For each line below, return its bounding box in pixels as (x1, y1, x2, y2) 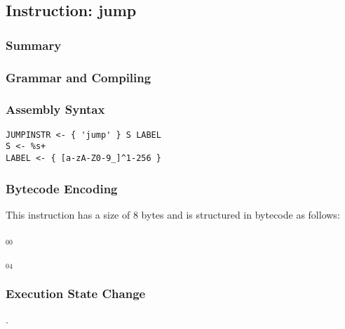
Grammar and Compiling (6, 68, 151, 86)
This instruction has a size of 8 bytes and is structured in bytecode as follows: (6, 207, 340, 221)
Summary (6, 36, 62, 53)
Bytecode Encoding (6, 179, 118, 197)
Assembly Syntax (6, 101, 105, 118)
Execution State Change (6, 284, 146, 302)
